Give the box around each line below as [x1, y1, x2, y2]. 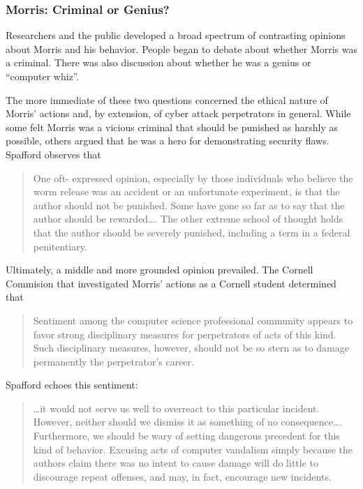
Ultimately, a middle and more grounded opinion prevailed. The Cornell [6, 262, 313, 277]
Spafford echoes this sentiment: [6, 377, 138, 392]
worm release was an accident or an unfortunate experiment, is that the [33, 184, 340, 199]
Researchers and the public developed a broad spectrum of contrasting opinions [6, 28, 346, 43]
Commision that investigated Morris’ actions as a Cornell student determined [6, 276, 336, 290]
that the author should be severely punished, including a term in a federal [33, 225, 350, 239]
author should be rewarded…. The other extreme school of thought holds [33, 211, 343, 226]
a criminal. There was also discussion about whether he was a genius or [6, 55, 311, 70]
